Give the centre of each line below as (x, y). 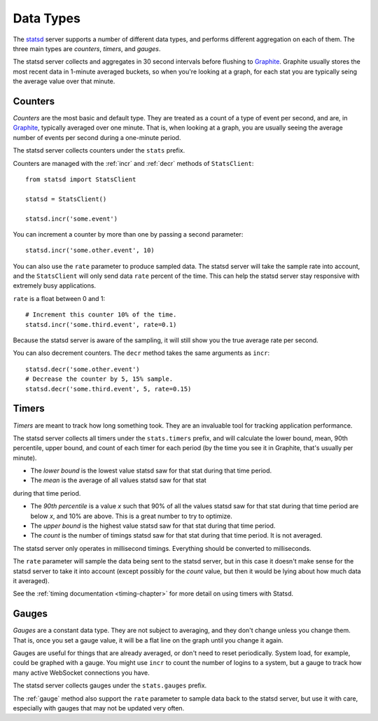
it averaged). (31, 580)
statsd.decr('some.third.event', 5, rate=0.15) (108, 389)
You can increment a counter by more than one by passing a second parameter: (128, 234)
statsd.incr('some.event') (72, 218)
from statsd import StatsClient (81, 179)
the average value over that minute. (64, 81)
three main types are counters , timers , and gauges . (87, 48)
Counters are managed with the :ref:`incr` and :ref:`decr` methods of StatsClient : (133, 163)
